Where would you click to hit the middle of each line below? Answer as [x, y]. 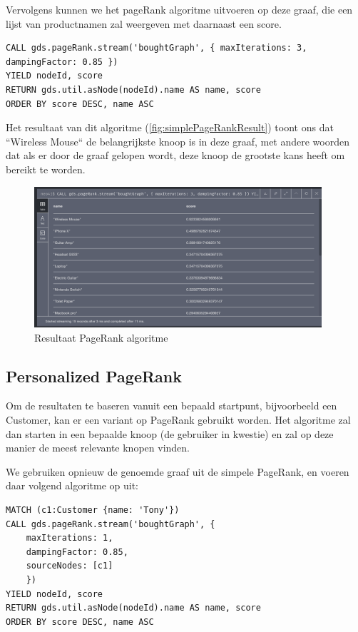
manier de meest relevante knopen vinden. [98, 448]
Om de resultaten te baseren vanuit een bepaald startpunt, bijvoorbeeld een [172, 406]
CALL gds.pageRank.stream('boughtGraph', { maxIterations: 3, [157, 48]
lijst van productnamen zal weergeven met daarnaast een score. [144, 23]
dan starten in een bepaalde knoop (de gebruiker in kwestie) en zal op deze [170, 433]
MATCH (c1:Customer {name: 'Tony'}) [93, 510]
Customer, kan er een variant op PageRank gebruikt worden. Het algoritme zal [178, 419]
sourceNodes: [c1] [70, 566]
